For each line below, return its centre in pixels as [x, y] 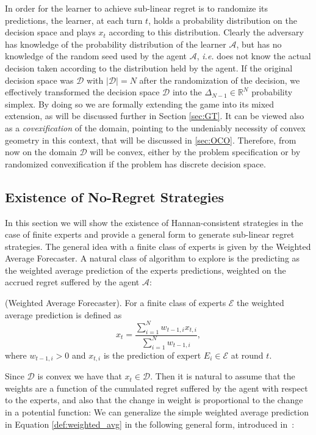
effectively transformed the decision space [82, 92]
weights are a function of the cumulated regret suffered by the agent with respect [156, 388]
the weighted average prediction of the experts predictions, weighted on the [145, 270]
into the [187, 92]
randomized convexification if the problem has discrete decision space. [135, 163]
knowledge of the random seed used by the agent [96, 56]
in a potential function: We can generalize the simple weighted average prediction [157, 411]
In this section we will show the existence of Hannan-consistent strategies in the [154, 222]
